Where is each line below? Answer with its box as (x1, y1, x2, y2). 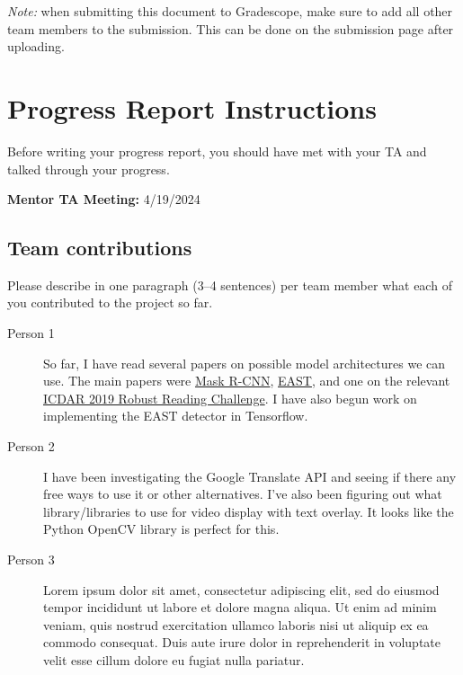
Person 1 (7, 324, 55, 342)
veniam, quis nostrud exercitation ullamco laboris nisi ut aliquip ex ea (43, 615, 429, 634)
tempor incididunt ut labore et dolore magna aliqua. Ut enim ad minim (43, 598, 437, 617)
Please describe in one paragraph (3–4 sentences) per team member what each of (7, 275, 452, 294)
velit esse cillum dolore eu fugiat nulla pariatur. (43, 650, 305, 669)
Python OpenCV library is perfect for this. (43, 520, 280, 538)
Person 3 (7, 550, 55, 569)
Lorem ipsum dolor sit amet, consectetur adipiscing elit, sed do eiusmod (43, 580, 440, 599)
